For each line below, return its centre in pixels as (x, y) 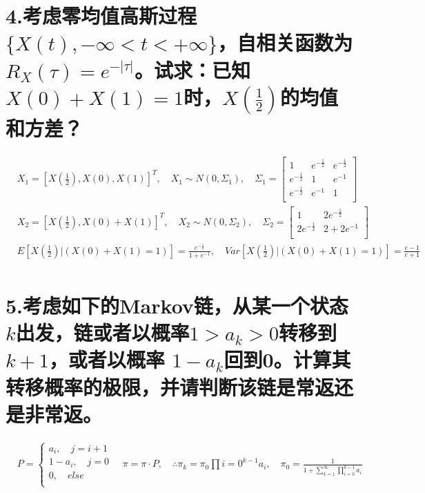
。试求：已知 (192, 69)
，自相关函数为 (285, 42)
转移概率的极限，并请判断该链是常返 (170, 386)
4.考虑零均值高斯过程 (101, 16)
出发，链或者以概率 (102, 332)
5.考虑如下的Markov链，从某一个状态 (177, 305)
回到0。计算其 (287, 359)
